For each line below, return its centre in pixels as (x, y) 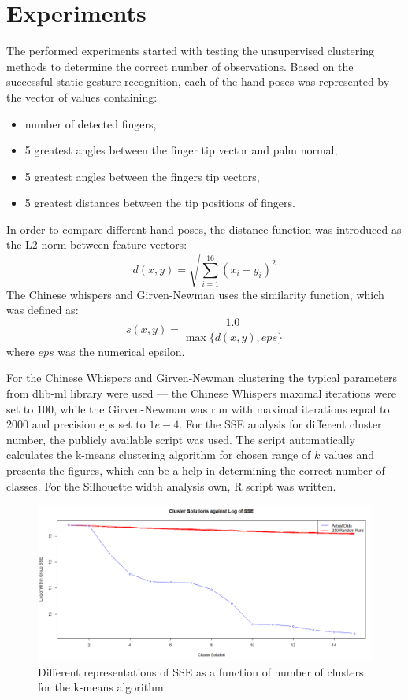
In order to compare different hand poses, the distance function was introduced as (204, 229)
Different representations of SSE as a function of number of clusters (201, 671)
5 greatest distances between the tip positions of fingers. (160, 203)
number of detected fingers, (91, 123)
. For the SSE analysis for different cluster (280, 424)
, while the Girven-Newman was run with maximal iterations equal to (221, 408)
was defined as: (43, 310)
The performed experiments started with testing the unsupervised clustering (190, 51)
